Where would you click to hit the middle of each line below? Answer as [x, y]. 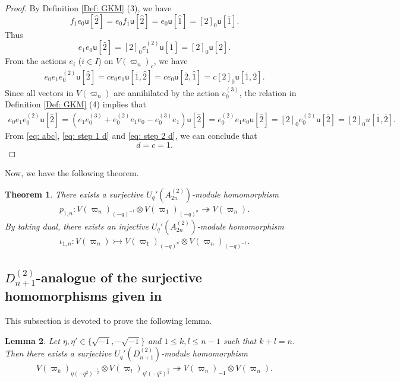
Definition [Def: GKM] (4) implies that [75, 104]
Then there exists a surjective [58, 353]
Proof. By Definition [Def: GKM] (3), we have [88, 8]
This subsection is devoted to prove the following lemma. [108, 320]
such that [240, 340]
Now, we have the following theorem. [72, 173]
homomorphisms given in [84, 296]
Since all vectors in [39, 92]
